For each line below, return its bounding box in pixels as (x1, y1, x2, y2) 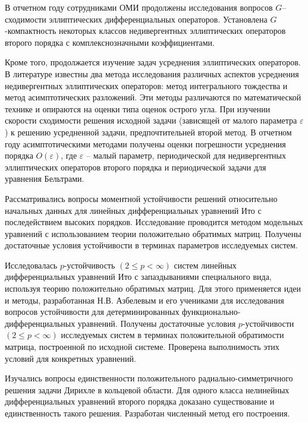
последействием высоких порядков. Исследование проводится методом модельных (5, 216, 303, 228)
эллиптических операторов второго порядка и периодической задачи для (5, 160, 266, 173)
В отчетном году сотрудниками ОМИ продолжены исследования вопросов (5, 1, 273, 13)
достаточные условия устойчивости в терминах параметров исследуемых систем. (5, 239, 298, 251)
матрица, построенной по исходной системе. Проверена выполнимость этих (5, 340, 279, 353)
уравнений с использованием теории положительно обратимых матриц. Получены (5, 227, 301, 239)
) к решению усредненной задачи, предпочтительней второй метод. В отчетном (5, 125, 292, 138)
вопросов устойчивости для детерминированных (5, 305, 180, 318)
